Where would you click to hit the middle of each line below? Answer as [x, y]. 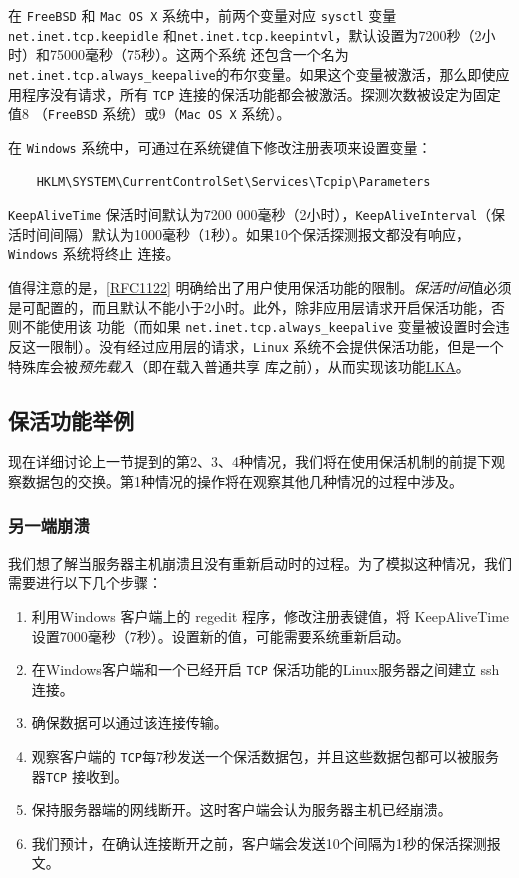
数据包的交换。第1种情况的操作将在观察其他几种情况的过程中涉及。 [242, 480]
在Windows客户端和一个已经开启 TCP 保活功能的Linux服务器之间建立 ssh [265, 669]
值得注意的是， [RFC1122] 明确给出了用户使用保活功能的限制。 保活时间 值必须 [260, 287]
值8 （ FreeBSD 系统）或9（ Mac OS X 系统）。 [149, 113]
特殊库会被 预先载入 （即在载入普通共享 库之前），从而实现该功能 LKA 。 [239, 365]
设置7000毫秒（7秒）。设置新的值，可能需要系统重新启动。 [220, 635]
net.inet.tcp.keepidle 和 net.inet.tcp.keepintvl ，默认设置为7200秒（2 [245, 34]
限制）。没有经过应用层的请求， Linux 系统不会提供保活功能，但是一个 [276, 345]
